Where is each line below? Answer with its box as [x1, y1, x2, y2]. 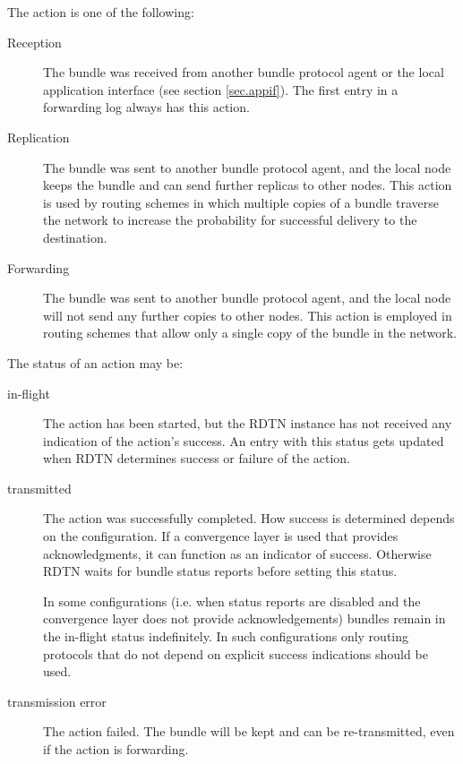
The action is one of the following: [7, 3, 194, 21]
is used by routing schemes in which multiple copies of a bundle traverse [43, 193, 439, 211]
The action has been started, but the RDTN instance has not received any [43, 414, 452, 433]
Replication [7, 127, 70, 146]
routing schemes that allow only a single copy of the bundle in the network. [43, 323, 457, 342]
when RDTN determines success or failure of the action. [43, 449, 350, 468]
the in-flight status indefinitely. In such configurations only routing [43, 627, 409, 646]
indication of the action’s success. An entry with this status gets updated [43, 431, 444, 450]
